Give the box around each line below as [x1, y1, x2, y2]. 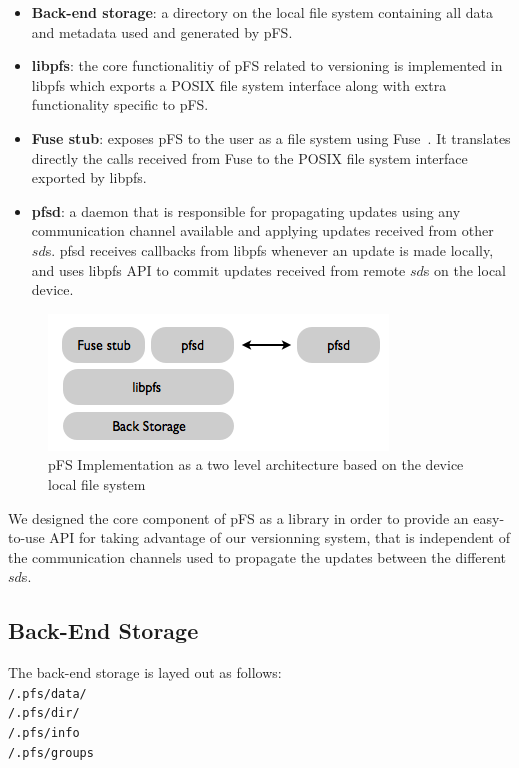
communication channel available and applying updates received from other [31, 220, 494, 241]
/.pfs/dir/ [8, 706, 80, 721]
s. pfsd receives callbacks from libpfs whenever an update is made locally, [45, 239, 494, 260]
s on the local [423, 259, 506, 280]
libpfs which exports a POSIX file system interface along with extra [31, 74, 447, 95]
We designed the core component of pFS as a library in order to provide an [8, 507, 469, 528]
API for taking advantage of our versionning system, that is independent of [49, 527, 510, 548]
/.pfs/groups [8, 745, 94, 760]
